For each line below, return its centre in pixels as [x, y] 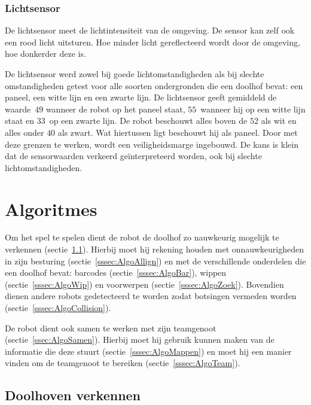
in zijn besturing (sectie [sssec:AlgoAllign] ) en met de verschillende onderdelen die [155, 261]
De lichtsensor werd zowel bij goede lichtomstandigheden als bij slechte [135, 74]
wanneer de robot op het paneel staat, [115, 109]
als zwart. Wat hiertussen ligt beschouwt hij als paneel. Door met [178, 132]
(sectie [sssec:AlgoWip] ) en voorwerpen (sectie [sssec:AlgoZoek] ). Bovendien [144, 284]
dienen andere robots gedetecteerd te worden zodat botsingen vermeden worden [151, 296]
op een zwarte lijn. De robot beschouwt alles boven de [148, 121]
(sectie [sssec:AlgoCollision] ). [58, 308]
